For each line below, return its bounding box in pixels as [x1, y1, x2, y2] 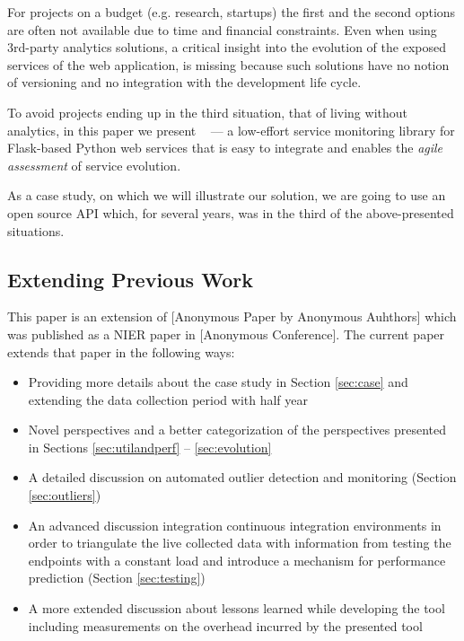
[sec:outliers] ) [28, 486, 101, 505]
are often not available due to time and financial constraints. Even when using [7, 20, 437, 39]
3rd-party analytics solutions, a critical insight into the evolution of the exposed [7, 38, 446, 57]
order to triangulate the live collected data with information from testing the [28, 533, 451, 552]
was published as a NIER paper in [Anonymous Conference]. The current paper [7, 324, 445, 343]
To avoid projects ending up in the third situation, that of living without [7, 102, 407, 121]
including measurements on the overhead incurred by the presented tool [28, 616, 423, 635]
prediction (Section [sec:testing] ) [28, 568, 206, 587]
